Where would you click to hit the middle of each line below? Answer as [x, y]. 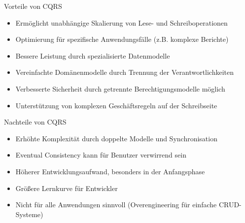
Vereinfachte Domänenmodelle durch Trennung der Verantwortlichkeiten [125, 72]
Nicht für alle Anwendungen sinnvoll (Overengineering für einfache [116, 205]
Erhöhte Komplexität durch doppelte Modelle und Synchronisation [116, 138]
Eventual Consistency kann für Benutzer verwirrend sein [101, 155]
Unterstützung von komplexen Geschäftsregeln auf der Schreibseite [116, 105]
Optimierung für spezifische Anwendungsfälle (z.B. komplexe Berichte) [122, 39]
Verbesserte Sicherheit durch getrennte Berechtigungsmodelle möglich [120, 88]
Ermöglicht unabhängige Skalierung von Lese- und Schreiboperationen [122, 22]
